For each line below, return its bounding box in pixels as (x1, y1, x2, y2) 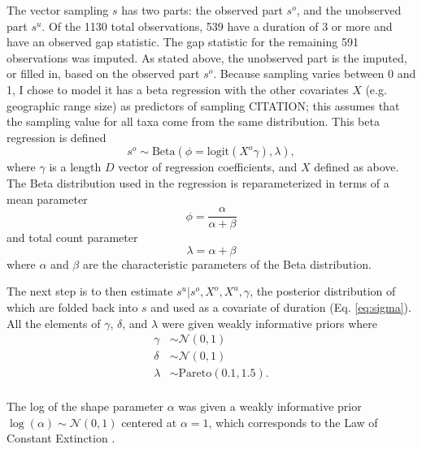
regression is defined (7, 128, 107, 145)
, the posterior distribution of (250, 283, 396, 300)
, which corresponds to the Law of (208, 413, 378, 430)
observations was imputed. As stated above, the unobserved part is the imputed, (7, 49, 407, 66)
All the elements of (7, 314, 101, 331)
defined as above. (314, 158, 399, 175)
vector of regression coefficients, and (118, 158, 298, 175)
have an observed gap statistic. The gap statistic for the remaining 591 (7, 33, 359, 50)
